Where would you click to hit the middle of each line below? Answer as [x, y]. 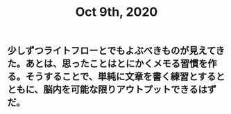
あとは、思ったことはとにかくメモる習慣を [117, 64]
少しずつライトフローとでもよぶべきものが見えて [112, 51]
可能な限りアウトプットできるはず [143, 89]
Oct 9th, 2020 [117, 12]
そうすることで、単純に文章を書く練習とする [121, 77]
